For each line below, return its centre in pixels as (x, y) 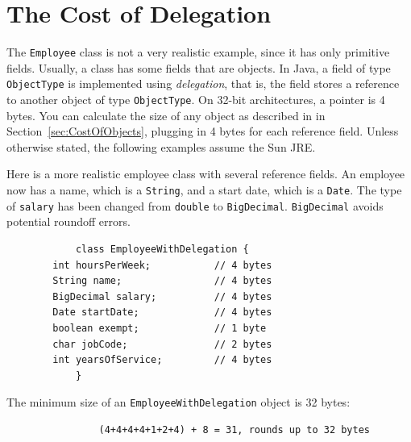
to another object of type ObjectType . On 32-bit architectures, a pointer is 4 (196, 100)
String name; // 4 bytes (162, 281)
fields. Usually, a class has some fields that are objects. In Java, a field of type (199, 67)
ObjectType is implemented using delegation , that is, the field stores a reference (203, 83)
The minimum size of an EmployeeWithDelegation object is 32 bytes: (179, 402)
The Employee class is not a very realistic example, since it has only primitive (198, 52)
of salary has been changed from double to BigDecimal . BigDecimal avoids (195, 205)
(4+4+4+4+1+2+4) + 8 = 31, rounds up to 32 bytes (235, 429)
